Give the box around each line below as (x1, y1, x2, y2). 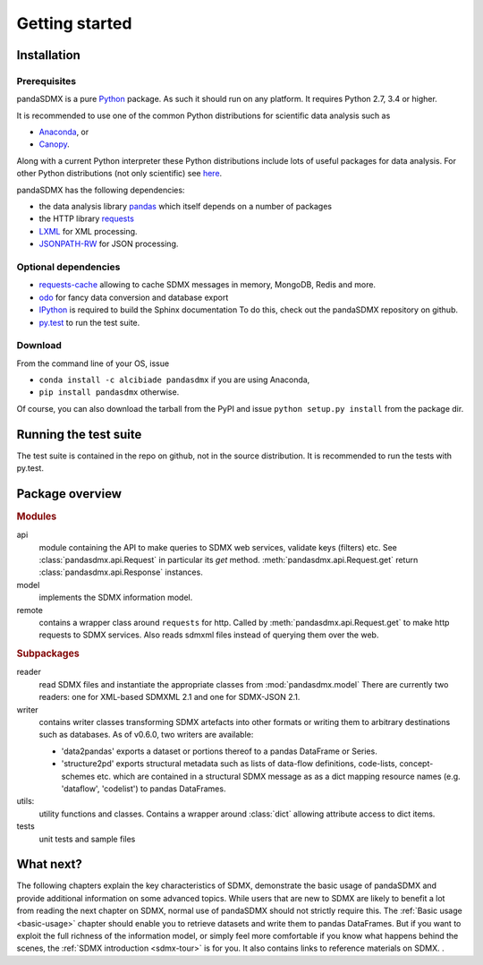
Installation (16, 47, 80, 63)
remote (16, 604, 44, 615)
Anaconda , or (38, 126, 89, 138)
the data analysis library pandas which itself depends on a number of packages (38, 201, 333, 212)
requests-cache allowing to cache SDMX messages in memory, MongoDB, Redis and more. (38, 279, 376, 290)
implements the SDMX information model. (38, 592, 193, 603)
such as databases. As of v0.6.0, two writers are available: (38, 730, 254, 740)
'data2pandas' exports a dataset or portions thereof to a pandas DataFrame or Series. (61, 746, 377, 756)
